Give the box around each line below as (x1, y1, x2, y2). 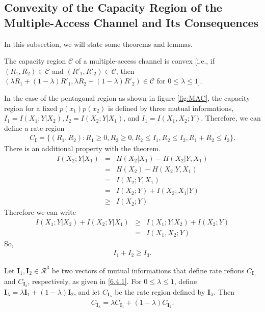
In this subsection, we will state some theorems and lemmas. (4, 38, 193, 49)
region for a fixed (4, 102, 58, 113)
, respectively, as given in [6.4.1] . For (28, 275, 142, 286)
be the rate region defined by (115, 286, 205, 297)
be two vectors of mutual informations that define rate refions (51, 265, 245, 275)
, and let (73, 286, 100, 297)
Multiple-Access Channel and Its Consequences (4, 14, 259, 30)
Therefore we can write (4, 207, 76, 217)
